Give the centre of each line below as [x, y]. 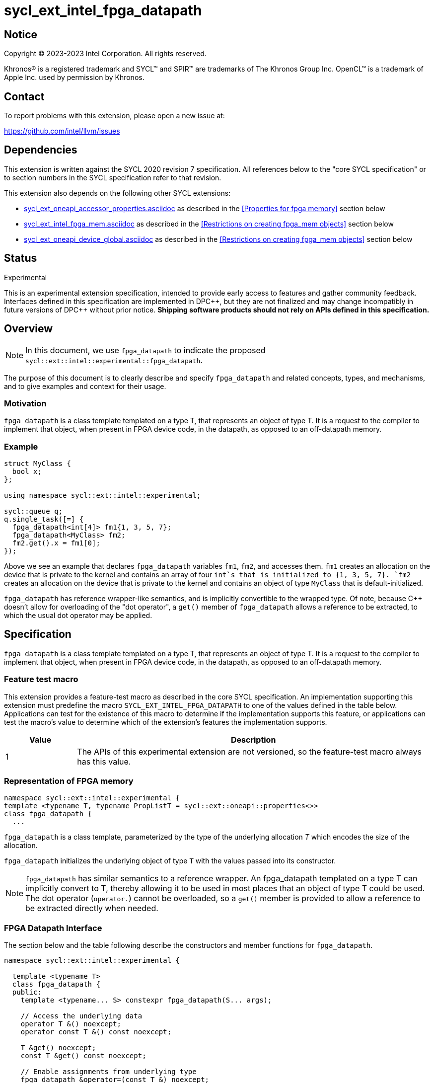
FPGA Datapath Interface [53, 928]
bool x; [27, 472]
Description [253, 739]
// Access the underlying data [81, 1016]
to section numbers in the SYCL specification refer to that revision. [113, 177]
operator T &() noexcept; [71, 1024]
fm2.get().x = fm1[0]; [56, 543]
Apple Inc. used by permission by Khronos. [74, 77]
